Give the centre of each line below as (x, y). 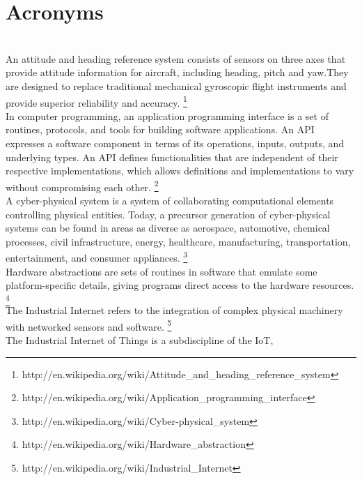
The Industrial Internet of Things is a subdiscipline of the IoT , (140, 339)
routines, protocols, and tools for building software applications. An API (160, 129)
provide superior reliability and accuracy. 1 (96, 101)
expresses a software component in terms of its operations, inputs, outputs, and (175, 143)
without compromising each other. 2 (82, 186)
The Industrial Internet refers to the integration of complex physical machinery (174, 310)
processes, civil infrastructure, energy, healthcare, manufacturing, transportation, (178, 241)
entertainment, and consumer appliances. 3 (97, 256)
